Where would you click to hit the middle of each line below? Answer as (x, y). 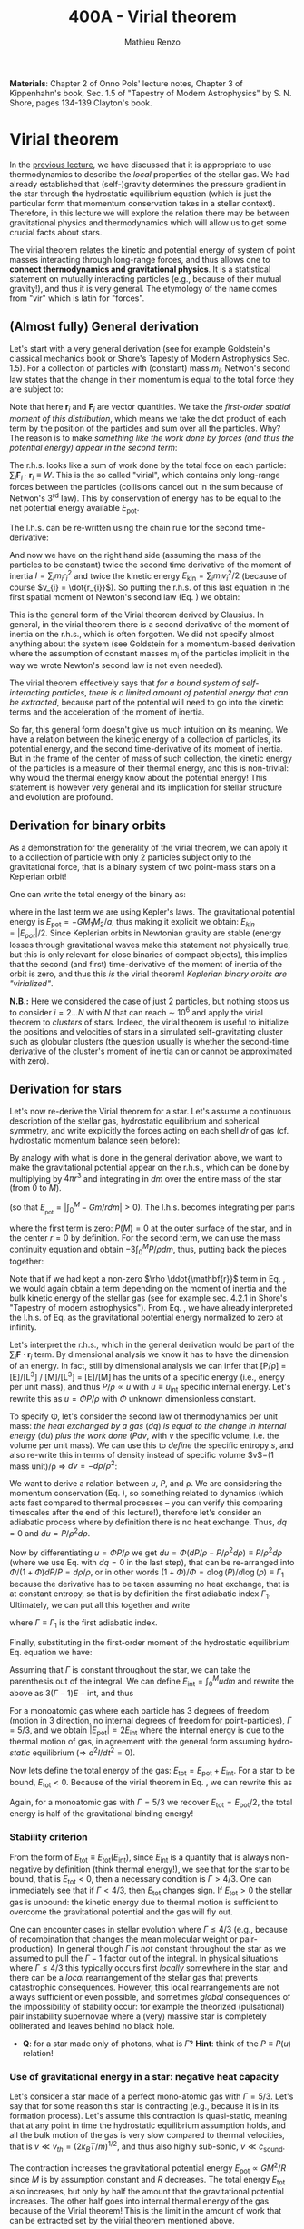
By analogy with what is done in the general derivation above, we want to (146, 1157)
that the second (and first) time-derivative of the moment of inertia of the (146, 965)
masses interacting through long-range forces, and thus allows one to (140, 259)
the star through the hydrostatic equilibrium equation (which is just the (141, 194)
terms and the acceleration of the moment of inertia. (107, 712)
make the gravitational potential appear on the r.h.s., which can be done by (149, 1167)
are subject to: (36, 389)
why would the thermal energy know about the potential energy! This (138, 777)
